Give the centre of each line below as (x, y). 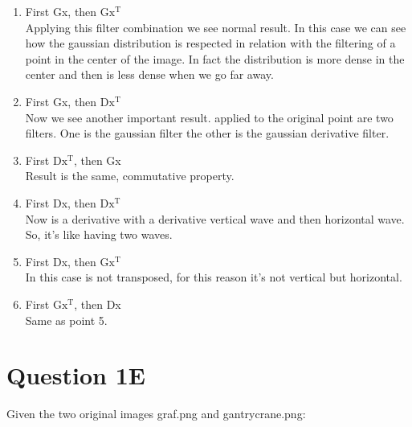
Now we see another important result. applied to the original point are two (209, 117)
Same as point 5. (66, 320)
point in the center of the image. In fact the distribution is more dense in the (215, 58)
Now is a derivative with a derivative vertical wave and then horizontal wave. (215, 218)
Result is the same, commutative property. (130, 176)
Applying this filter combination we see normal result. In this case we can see (216, 27)
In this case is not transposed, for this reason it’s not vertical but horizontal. (214, 277)
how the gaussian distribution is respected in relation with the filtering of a (210, 43)
